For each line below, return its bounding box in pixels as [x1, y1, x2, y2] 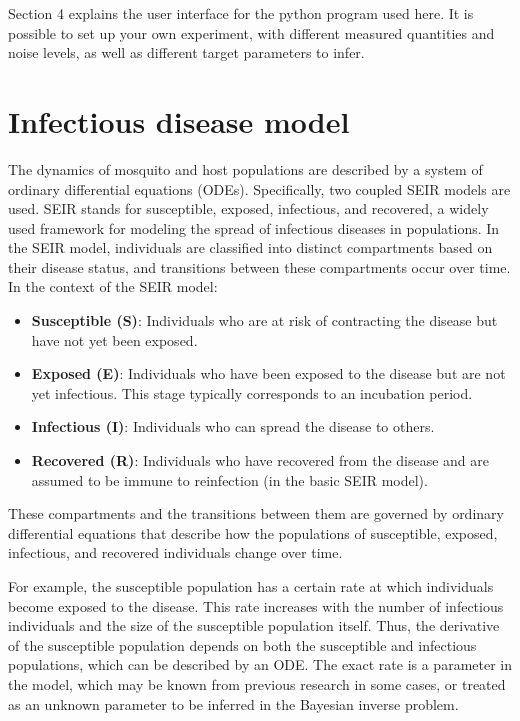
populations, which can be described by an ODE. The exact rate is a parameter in [8, 654, 512, 675]
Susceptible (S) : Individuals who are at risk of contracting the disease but [31, 310, 498, 331]
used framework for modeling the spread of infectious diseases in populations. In [8, 217, 500, 238]
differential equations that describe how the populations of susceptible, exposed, [8, 522, 498, 543]
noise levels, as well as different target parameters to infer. [8, 42, 365, 63]
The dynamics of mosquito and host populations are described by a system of [8, 158, 483, 179]
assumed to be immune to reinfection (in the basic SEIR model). [31, 469, 428, 490]
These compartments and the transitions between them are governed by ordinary [8, 503, 504, 524]
